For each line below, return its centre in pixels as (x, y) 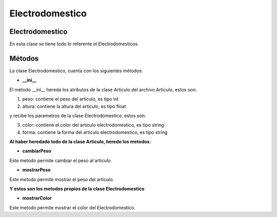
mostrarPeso (36, 170)
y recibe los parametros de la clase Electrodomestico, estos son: (78, 115)
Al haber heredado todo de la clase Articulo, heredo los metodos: (80, 142)
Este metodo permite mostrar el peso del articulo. (62, 179)
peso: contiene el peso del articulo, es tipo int (71, 99)
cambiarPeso (37, 151)
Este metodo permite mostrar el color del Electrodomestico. (72, 207)
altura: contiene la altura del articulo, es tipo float (74, 106)
